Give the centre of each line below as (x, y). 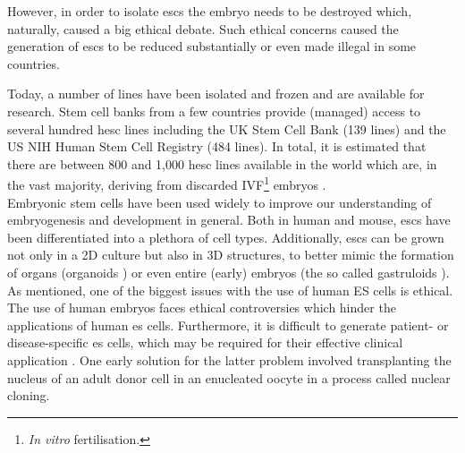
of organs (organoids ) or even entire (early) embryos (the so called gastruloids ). (228, 272)
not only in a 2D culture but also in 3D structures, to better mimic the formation (231, 255)
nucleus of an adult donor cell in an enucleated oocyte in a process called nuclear (229, 377)
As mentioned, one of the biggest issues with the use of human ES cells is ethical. (230, 290)
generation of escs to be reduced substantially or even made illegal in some (212, 46)
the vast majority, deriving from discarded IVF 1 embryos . (167, 183)
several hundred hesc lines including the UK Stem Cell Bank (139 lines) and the (227, 128)
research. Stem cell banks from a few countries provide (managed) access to (214, 111)
